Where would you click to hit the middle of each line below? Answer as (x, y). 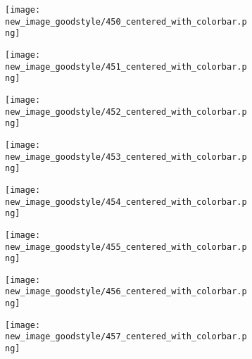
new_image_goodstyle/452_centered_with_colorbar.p (126, 112)
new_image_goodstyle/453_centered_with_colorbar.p (126, 157)
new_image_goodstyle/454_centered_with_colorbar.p (126, 202)
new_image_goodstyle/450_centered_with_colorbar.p (126, 21)
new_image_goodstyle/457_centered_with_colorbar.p (126, 337)
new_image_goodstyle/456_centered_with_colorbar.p (126, 292)
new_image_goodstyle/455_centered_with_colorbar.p (126, 247)
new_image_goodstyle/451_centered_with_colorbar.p (126, 67)
